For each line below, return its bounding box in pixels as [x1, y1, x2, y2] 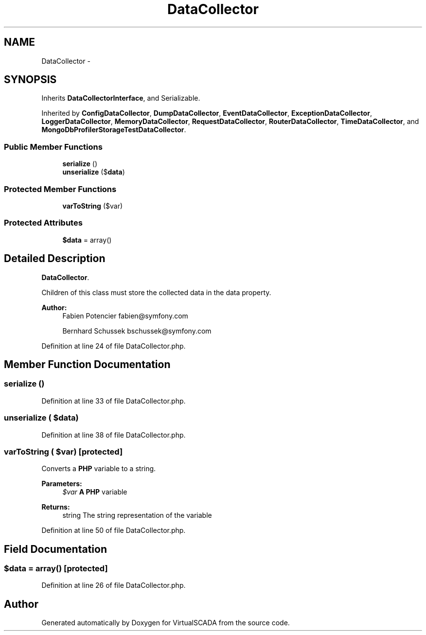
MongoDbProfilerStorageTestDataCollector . [41, 125, 186, 134]
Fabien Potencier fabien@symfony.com [62, 311, 188, 320]
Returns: [41, 503, 70, 512]
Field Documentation [4, 543, 107, 555]
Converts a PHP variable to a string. [41, 464, 156, 473]
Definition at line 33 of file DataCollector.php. [41, 396, 186, 405]
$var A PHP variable [62, 488, 127, 496]
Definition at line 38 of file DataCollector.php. [41, 430, 186, 439]
